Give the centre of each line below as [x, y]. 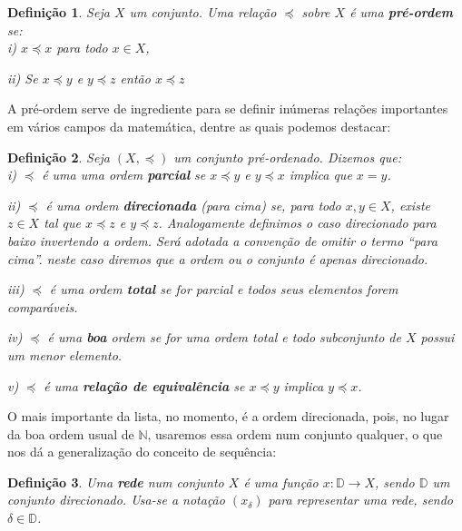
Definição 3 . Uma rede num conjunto [116, 482]
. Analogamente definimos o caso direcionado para [297, 223]
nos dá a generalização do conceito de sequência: [142, 452]
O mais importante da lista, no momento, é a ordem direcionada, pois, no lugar [228, 416]
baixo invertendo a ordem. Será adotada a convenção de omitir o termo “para [222, 240]
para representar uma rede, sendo [361, 500]
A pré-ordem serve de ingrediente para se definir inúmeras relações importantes [228, 108]
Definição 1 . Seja [59, 12]
